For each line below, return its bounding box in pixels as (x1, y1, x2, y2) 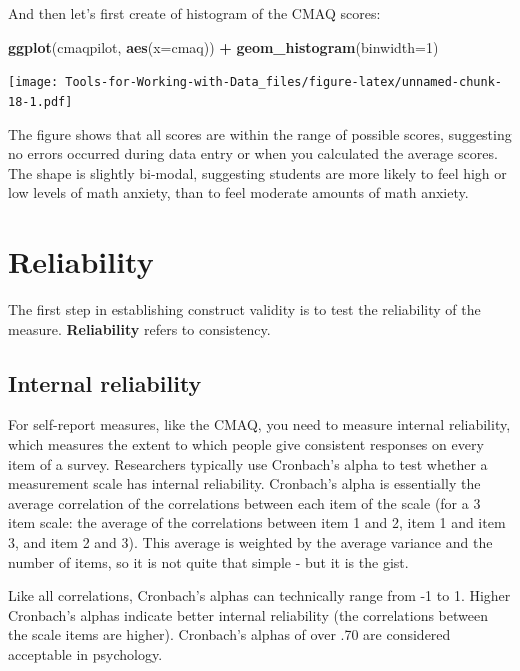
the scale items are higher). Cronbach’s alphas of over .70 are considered (8, 624, 451, 645)
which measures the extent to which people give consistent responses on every (8, 433, 484, 454)
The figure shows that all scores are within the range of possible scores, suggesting (8, 123, 512, 144)
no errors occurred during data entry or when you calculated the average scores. (8, 143, 498, 164)
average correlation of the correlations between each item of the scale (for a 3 (8, 492, 481, 513)
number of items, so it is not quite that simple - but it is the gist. (8, 551, 409, 572)
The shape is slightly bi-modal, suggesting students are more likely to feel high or (8, 162, 507, 183)
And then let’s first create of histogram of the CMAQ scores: (8, 3, 381, 23)
